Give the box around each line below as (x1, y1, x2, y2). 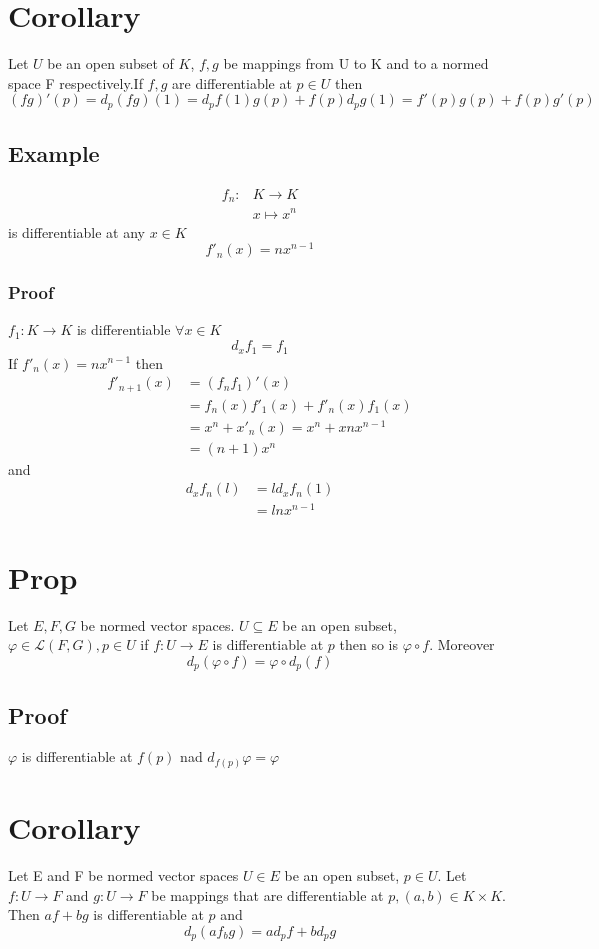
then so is (339, 634, 399, 655)
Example (8, 138, 100, 169)
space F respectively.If (8, 72, 143, 93)
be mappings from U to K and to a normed (223, 53, 489, 74)
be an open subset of (47, 53, 174, 74)
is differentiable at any (8, 221, 146, 242)
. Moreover (429, 634, 495, 655)
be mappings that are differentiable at (151, 884, 384, 905)
